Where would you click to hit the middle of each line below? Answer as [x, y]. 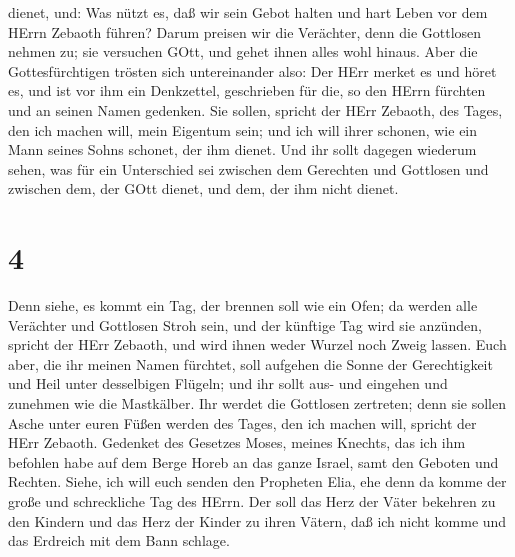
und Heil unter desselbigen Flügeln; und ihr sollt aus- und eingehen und [228, 383]
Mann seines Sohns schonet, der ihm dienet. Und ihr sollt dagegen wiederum [242, 149]
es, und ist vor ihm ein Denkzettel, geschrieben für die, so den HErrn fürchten [247, 90]
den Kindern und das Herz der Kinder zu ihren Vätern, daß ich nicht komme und [257, 520]
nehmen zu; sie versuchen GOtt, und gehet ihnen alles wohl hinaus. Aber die [243, 51]
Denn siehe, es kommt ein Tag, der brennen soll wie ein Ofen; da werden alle [243, 305]
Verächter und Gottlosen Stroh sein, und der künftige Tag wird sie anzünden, [245, 324]
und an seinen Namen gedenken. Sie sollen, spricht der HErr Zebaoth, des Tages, [255, 109]
